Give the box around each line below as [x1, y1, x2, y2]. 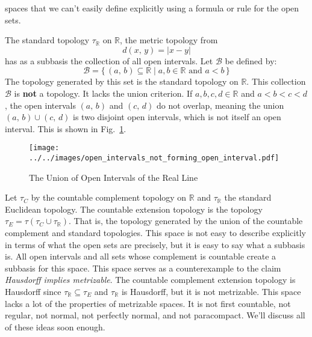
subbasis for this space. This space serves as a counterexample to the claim [5, 261, 281, 274]
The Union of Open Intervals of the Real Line [29, 171, 198, 183]
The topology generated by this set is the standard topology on [5, 75, 239, 88]
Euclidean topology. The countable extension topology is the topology [5, 202, 263, 215]
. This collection [246, 75, 306, 88]
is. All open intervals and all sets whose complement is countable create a [5, 250, 276, 263]
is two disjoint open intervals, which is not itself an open [73, 111, 281, 123]
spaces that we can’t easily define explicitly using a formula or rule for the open [5, 2, 299, 14]
